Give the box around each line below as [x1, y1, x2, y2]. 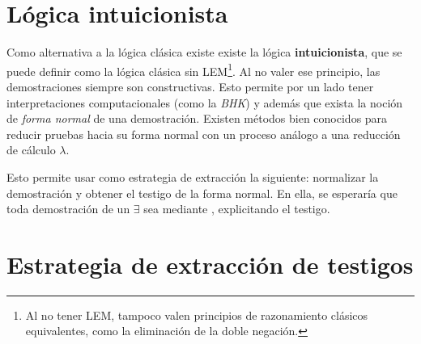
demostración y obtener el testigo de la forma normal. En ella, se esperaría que [6, 184, 398, 201]
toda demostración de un [6, 200, 130, 217]
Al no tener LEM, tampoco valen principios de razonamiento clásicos [25, 306, 368, 323]
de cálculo [6, 141, 56, 158]
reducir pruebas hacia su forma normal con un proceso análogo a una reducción [6, 125, 401, 142]
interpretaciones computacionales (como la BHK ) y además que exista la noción [6, 94, 403, 111]
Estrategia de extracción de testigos [6, 247, 414, 280]
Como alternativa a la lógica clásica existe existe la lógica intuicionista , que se [6, 44, 402, 61]
